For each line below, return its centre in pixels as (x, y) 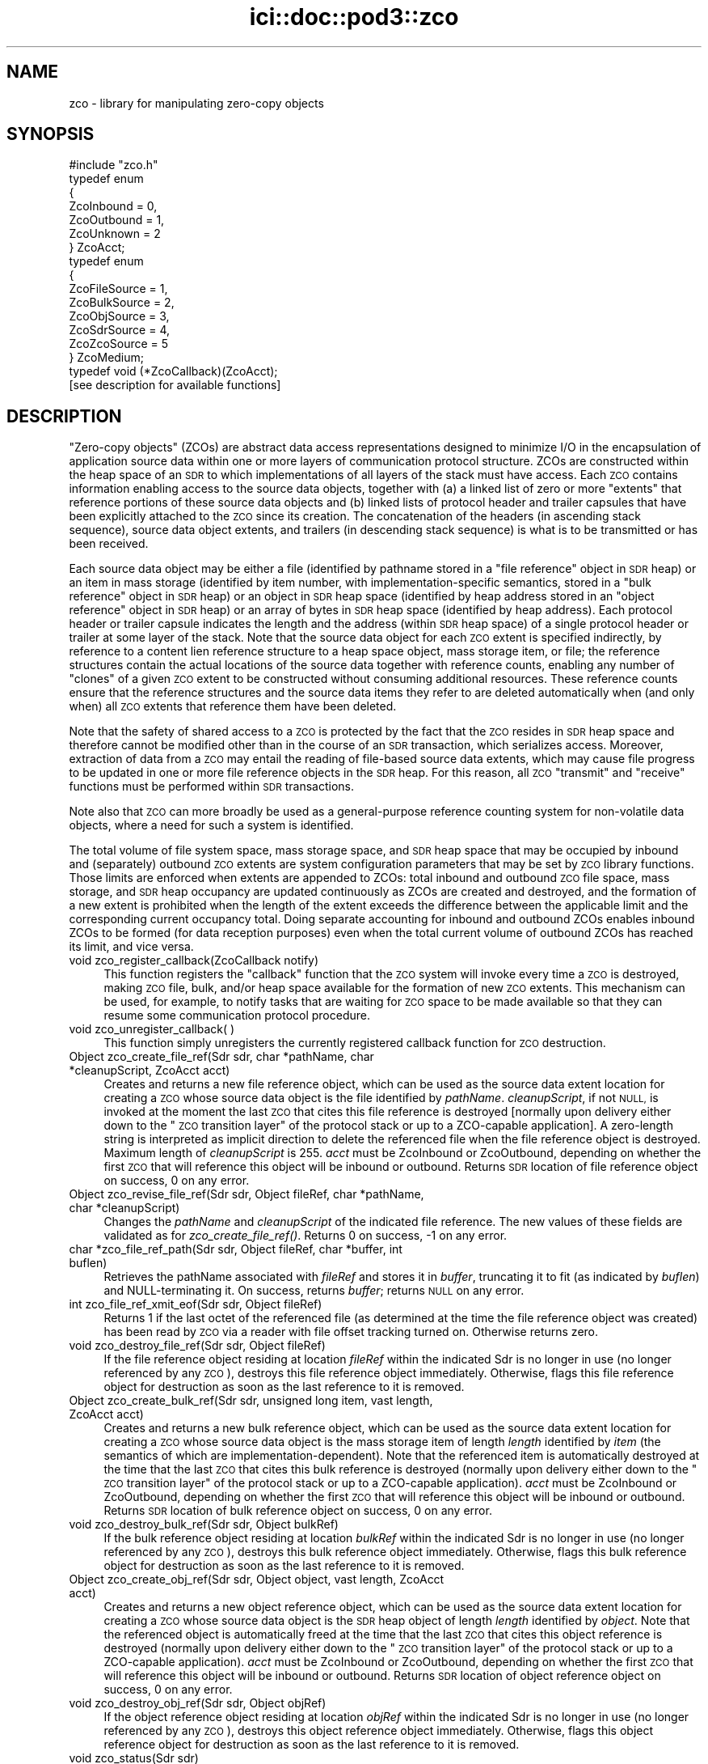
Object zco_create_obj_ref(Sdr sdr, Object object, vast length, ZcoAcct (257, 1580)
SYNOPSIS (51, 134)
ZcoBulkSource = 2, (122, 303)
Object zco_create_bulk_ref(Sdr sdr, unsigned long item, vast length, (251, 1401)
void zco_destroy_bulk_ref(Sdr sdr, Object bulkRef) (204, 1524)
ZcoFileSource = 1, (118, 289)
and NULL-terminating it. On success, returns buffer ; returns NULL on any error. (314, 1291)
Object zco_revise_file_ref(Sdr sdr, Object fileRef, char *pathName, (247, 1194)
